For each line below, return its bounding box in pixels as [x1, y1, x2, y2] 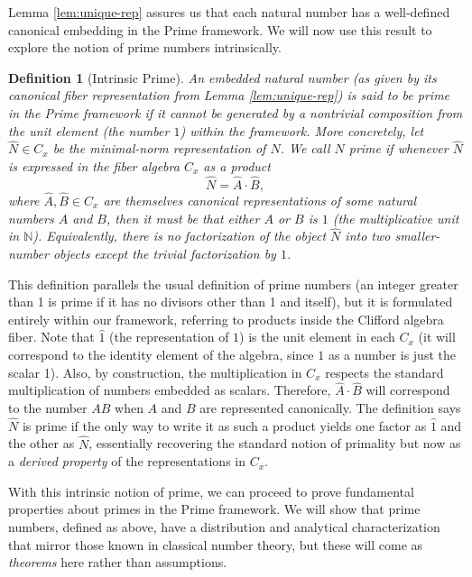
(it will [418, 327, 456, 346]
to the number [8, 398, 88, 417]
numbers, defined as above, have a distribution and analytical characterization [8, 517, 440, 536]
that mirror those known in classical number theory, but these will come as [8, 535, 423, 554]
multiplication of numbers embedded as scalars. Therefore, [8, 380, 331, 399]
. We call [280, 139, 330, 158]
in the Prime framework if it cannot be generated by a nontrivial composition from [8, 103, 463, 122]
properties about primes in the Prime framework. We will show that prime [8, 499, 421, 518]
